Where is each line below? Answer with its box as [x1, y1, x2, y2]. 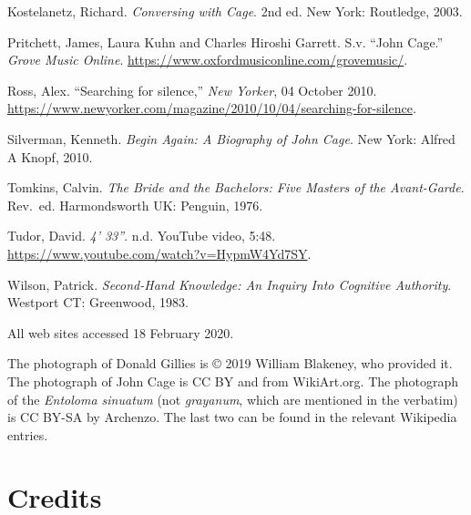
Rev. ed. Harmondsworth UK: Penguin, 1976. [7, 195, 263, 214]
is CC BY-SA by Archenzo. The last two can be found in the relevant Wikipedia [7, 407, 457, 427]
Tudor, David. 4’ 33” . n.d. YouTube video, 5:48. [7, 226, 276, 245]
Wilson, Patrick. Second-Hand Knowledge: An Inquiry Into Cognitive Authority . [7, 274, 452, 294]
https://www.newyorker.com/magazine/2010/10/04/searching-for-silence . [7, 98, 416, 118]
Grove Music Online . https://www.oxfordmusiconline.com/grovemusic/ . [7, 50, 408, 69]
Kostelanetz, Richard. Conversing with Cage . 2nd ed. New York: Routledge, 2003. [7, 2, 463, 20]
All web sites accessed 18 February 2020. [7, 323, 234, 342]
